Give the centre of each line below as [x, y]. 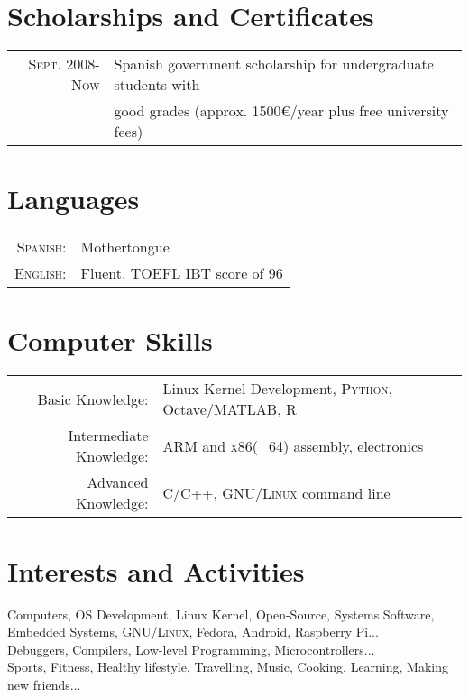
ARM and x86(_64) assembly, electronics [293, 445]
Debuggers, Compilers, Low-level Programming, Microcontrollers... [191, 649]
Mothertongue [125, 247]
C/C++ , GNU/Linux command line [276, 492]
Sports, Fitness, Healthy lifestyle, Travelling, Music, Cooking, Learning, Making [228, 667]
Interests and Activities [156, 570]
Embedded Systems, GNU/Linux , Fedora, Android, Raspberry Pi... [193, 632]
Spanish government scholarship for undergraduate [274, 64]
